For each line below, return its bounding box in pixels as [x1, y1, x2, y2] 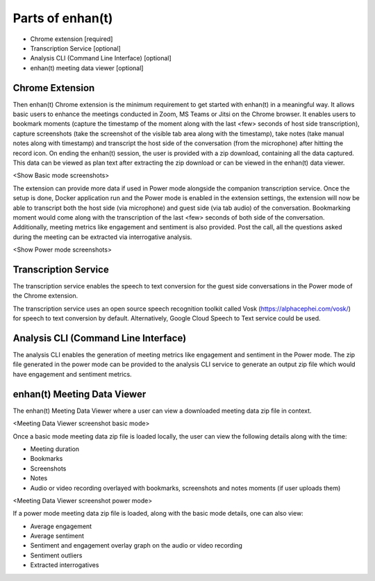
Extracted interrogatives [30, 561, 99, 569]
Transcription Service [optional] [30, 44, 121, 52]
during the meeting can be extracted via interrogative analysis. [12, 233, 192, 241]
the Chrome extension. [12, 292, 78, 300]
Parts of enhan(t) [12, 10, 113, 26]
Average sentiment [30, 532, 85, 540]
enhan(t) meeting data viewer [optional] [30, 63, 144, 72]
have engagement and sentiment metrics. [12, 370, 132, 378]
